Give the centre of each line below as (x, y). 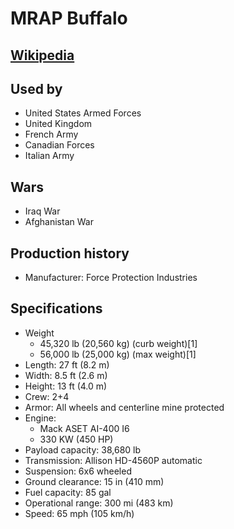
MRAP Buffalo (69, 18)
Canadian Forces (59, 145)
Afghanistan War (59, 222)
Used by (36, 88)
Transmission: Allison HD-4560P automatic (113, 460)
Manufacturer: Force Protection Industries (111, 278)
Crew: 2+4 (47, 396)
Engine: (40, 418)
